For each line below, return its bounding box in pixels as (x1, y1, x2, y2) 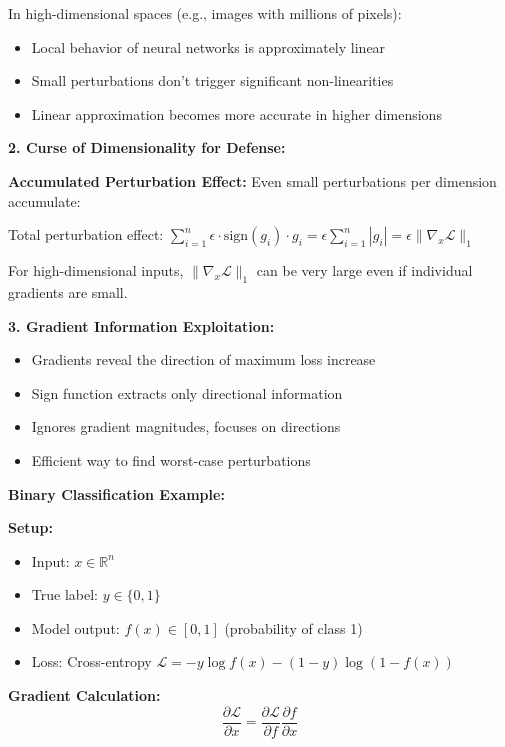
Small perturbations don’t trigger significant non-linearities (31, 70, 394, 91)
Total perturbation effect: (8, 224, 164, 245)
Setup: (8, 517, 53, 538)
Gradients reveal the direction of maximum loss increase (31, 349, 376, 370)
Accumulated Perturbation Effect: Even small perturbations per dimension (8, 170, 497, 191)
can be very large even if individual (256, 260, 473, 281)
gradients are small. (8, 281, 128, 302)
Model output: (31, 617, 120, 638)
